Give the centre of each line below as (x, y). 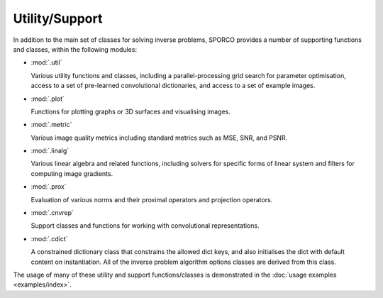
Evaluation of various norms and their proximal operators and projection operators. (152, 199)
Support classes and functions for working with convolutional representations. (145, 226)
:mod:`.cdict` (49, 238)
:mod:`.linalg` (50, 151)
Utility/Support (58, 18)
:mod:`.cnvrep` (52, 213)
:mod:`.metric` (51, 125)
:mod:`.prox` (49, 187)
